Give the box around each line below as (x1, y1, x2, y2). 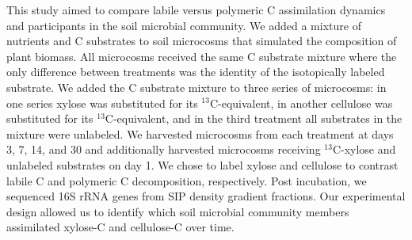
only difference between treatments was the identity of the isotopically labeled (6, 63, 385, 80)
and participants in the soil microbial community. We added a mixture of (6, 17, 361, 33)
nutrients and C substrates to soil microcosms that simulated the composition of (6, 32, 397, 49)
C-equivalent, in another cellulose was (209, 94, 393, 111)
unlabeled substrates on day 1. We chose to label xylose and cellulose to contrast (6, 156, 399, 173)
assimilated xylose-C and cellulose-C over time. (6, 219, 235, 235)
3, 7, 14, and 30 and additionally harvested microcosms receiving (6, 141, 321, 158)
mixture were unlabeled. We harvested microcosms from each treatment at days (6, 125, 394, 142)
